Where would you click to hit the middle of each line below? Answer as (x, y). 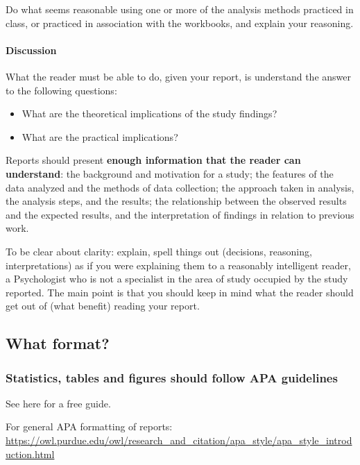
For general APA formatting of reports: (89, 426)
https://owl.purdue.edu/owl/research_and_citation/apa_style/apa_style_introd (179, 440)
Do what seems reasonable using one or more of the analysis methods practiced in (180, 9)
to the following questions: (61, 90)
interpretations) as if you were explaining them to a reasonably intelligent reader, (178, 265)
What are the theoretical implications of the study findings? (149, 113)
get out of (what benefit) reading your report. (103, 306)
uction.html (30, 454)
